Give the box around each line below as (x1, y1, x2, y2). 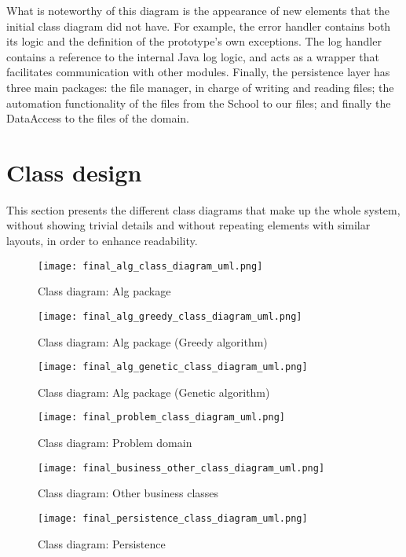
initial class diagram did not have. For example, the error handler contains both (6, 17, 391, 34)
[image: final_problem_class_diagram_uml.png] (38, 412, 285, 423)
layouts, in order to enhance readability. (6, 233, 198, 249)
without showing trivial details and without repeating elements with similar (6, 217, 371, 233)
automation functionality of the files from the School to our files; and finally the (6, 94, 391, 111)
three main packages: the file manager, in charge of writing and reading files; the (6, 79, 394, 95)
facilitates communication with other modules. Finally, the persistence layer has (6, 64, 390, 80)
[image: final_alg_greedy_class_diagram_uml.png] (38, 310, 302, 322)
